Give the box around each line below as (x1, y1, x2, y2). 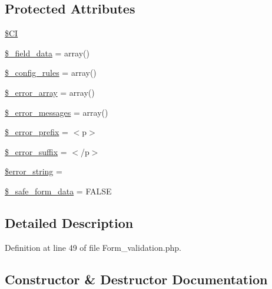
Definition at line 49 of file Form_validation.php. (5, 241, 181, 253)
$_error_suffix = (5, 145, 67, 157)
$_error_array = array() (5, 86, 95, 98)
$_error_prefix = (5, 126, 68, 138)
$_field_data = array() (5, 46, 89, 59)
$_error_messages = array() (5, 106, 108, 118)
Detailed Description (5, 213, 134, 231)
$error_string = (5, 165, 62, 177)
